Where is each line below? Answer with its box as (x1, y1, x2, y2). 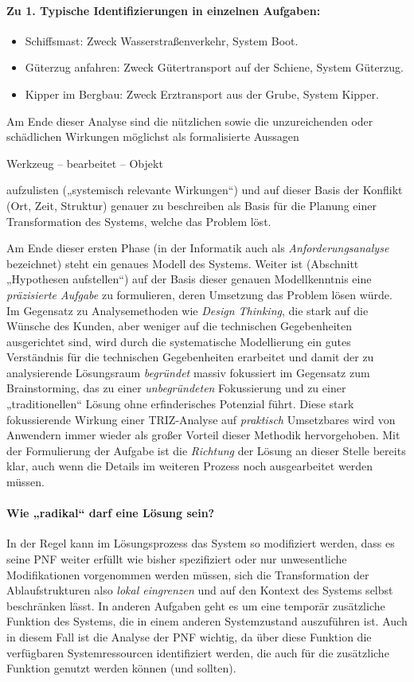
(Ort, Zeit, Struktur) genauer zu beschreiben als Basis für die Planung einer (6, 197, 377, 213)
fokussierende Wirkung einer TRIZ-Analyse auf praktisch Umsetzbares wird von (6, 411, 396, 427)
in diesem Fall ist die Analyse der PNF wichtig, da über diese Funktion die (6, 629, 372, 645)
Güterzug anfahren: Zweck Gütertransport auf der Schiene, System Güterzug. (25, 59, 404, 76)
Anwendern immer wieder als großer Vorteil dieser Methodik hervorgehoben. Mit (6, 427, 400, 443)
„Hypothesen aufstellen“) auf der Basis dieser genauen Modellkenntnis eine (6, 271, 372, 287)
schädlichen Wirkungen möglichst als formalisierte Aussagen (6, 128, 299, 145)
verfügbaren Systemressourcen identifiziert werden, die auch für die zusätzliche (6, 644, 389, 661)
